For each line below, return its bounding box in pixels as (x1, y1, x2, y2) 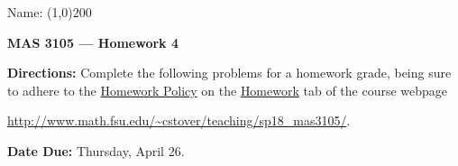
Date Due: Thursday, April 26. (7, 141, 185, 160)
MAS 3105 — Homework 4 (7, 32, 179, 51)
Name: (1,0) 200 (7, 3, 92, 21)
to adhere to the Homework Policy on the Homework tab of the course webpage (7, 80, 448, 99)
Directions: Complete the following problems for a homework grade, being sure (7, 63, 452, 82)
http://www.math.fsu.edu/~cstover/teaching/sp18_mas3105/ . (7, 111, 351, 130)
